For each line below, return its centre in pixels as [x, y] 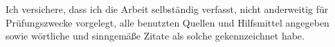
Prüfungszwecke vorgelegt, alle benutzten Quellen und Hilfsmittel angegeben [167, 22]
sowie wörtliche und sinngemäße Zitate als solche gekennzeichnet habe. [155, 36]
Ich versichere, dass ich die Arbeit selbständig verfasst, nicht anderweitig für [167, 9]
